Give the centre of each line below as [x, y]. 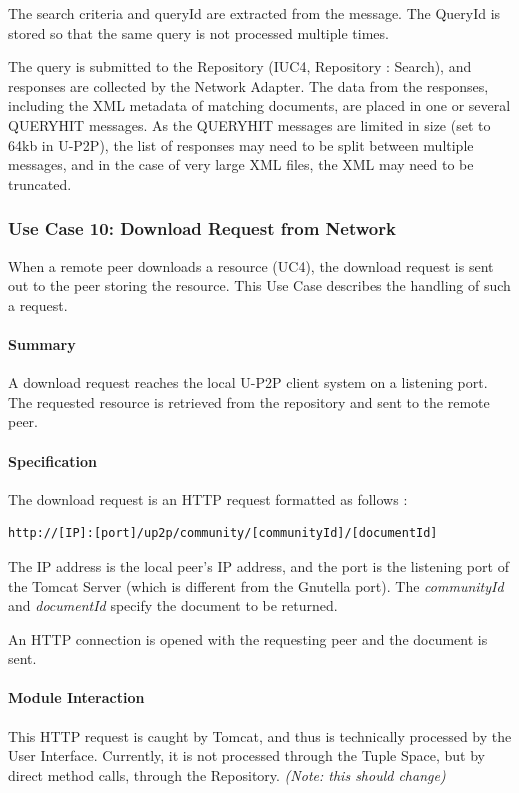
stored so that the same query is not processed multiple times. [198, 32]
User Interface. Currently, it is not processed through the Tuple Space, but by [246, 755]
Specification [52, 460]
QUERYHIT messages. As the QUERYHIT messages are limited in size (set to [249, 124]
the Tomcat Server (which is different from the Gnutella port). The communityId [256, 585]
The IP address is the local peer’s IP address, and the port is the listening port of [258, 565]
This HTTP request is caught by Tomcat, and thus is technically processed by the [260, 735]
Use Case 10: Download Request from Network [202, 228]
